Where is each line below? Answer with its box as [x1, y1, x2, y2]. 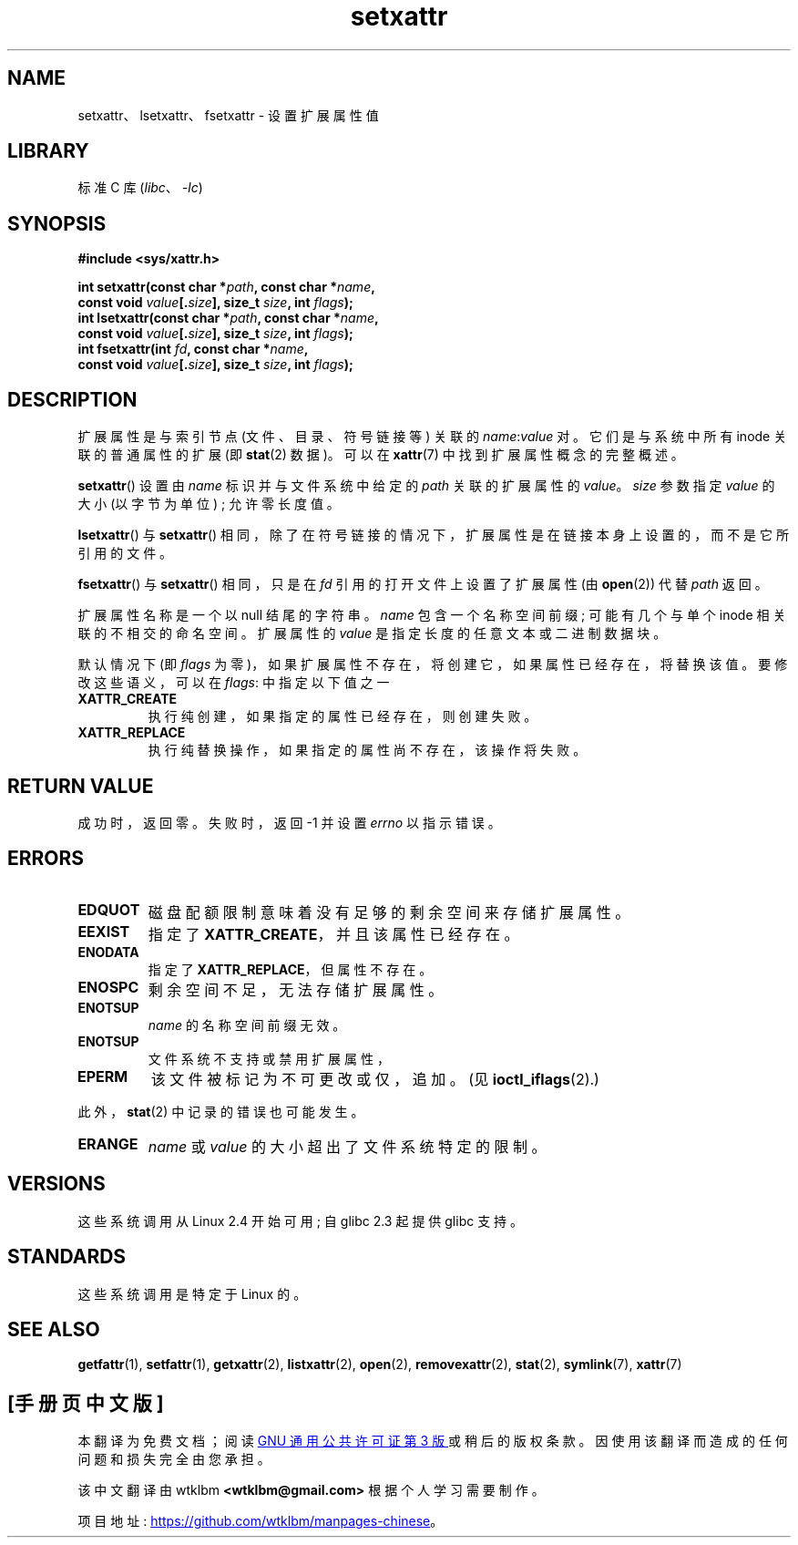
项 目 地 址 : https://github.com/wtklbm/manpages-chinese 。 [77, 1513, 444, 1530]
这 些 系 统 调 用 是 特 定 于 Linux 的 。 [77, 1285, 307, 1302]
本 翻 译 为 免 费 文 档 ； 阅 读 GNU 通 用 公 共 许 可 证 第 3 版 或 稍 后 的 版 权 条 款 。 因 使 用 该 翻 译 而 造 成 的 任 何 [77, 1433, 788, 1449]
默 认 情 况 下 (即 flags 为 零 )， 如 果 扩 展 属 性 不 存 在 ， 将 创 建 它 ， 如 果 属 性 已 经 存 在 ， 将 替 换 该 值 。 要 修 [77, 656, 788, 673]
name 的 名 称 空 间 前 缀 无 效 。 [148, 1016, 346, 1033]
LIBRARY [7, 139, 89, 163]
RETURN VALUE [7, 774, 154, 798]
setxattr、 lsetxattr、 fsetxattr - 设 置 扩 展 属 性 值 [77, 107, 379, 123]
